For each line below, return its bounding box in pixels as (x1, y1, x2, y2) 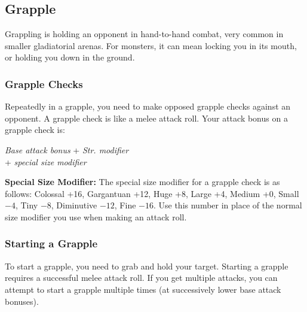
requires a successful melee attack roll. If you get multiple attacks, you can (5, 271, 278, 284)
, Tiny (15, 199, 38, 211)
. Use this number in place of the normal (153, 199, 302, 211)
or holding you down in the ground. (5, 51, 135, 63)
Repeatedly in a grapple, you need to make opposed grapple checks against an (5, 100, 291, 113)
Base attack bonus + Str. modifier (5, 143, 129, 156)
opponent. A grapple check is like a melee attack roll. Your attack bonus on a (5, 111, 288, 124)
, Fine (114, 199, 136, 211)
